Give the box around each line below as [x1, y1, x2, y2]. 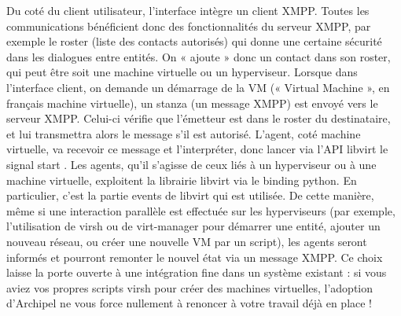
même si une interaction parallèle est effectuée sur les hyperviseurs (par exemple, [6, 202, 395, 219]
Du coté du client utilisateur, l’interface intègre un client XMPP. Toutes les [6, 2, 370, 18]
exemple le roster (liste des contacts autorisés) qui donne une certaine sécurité [6, 33, 382, 50]
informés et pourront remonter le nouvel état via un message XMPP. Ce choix [6, 248, 383, 265]
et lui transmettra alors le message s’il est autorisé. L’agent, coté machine [6, 125, 361, 141]
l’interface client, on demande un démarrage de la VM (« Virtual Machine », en [6, 79, 390, 95]
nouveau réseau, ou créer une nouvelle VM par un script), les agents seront [6, 233, 367, 249]
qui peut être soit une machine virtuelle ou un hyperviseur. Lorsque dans [6, 64, 358, 80]
